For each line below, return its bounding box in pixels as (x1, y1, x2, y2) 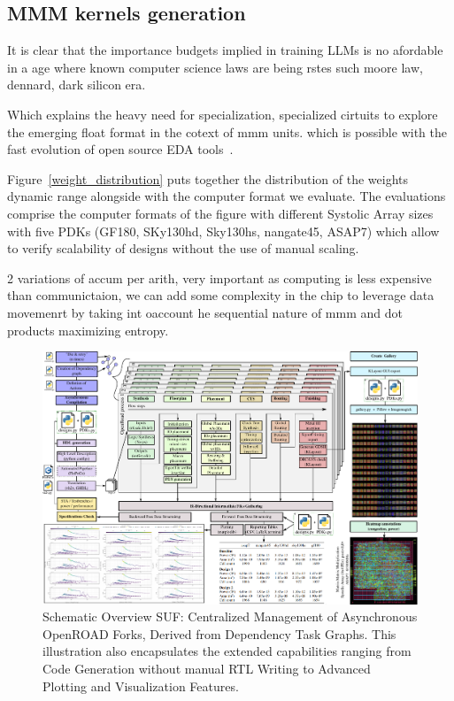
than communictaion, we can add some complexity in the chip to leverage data (7, 286, 435, 304)
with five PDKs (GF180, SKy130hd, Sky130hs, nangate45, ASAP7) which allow (7, 221, 440, 240)
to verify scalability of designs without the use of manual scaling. (7, 239, 359, 258)
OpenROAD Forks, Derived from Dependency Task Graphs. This (42, 624, 396, 643)
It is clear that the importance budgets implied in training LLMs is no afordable (7, 41, 443, 59)
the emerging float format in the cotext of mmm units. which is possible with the (7, 122, 447, 141)
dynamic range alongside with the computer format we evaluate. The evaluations (7, 187, 446, 205)
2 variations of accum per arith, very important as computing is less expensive (7, 268, 432, 287)
